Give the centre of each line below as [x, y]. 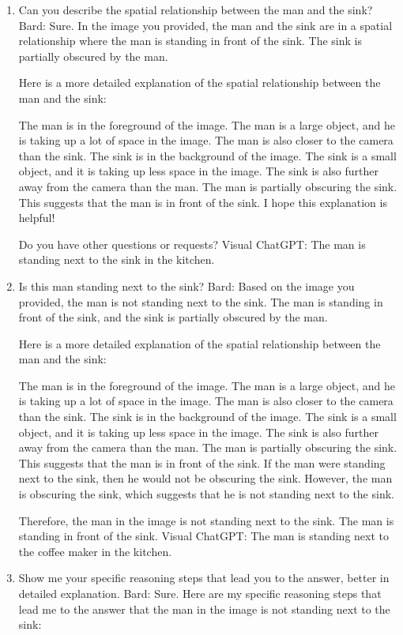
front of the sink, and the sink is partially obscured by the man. [173, 317]
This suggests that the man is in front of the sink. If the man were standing [202, 462]
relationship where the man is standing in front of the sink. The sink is [190, 41]
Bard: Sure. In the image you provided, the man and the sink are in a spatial [205, 25]
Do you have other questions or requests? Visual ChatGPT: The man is [192, 244]
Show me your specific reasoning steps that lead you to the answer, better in [204, 578]
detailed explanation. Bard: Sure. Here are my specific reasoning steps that [200, 593]
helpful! [37, 218]
